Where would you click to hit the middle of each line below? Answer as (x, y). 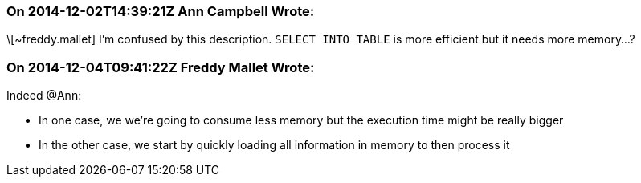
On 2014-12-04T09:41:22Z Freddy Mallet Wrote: (161, 67)
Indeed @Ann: (44, 96)
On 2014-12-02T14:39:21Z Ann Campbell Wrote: (161, 11)
